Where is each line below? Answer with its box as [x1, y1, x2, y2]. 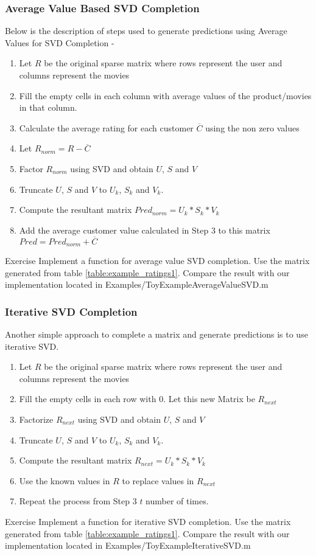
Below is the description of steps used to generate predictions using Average [5, 24, 287, 37]
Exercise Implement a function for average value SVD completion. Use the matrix [5, 254, 310, 267]
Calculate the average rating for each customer [19, 121, 194, 134]
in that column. [19, 101, 77, 114]
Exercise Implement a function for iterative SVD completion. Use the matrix [5, 515, 291, 527]
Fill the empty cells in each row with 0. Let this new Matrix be [19, 392, 255, 405]
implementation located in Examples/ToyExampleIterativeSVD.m [5, 539, 251, 552]
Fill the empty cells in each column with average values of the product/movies [19, 89, 312, 102]
